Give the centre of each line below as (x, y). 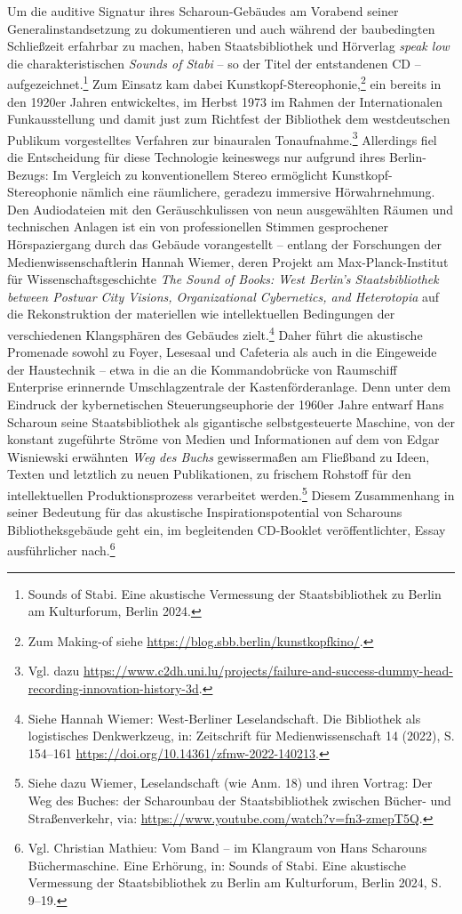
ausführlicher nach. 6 (61, 549)
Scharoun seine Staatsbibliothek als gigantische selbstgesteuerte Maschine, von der (231, 421)
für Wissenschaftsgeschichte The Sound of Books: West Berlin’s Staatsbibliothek (223, 279)
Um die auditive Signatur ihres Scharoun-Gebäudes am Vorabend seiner (203, 11)
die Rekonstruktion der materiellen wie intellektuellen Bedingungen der (201, 314)
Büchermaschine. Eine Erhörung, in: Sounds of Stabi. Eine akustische (217, 865)
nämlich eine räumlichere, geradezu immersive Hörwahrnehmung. (258, 192)
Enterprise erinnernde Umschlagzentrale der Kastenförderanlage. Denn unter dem (229, 387)
